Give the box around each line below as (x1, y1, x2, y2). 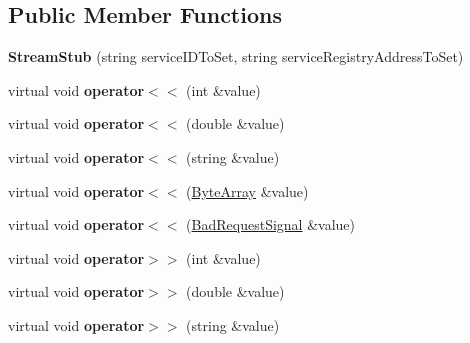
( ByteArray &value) (186, 180, 309, 201)
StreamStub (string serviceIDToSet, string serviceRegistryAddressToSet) (8, 46, 464, 67)
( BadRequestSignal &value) (186, 214, 355, 235)
